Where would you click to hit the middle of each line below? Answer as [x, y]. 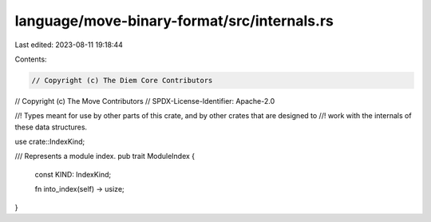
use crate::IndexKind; [50, 142]
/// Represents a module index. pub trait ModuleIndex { [105, 157]
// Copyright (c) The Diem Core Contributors [122, 80]
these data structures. [51, 127]
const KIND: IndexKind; [73, 174]
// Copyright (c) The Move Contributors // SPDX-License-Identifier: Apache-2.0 [145, 101]
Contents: [31, 59]
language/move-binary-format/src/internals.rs [174, 21]
